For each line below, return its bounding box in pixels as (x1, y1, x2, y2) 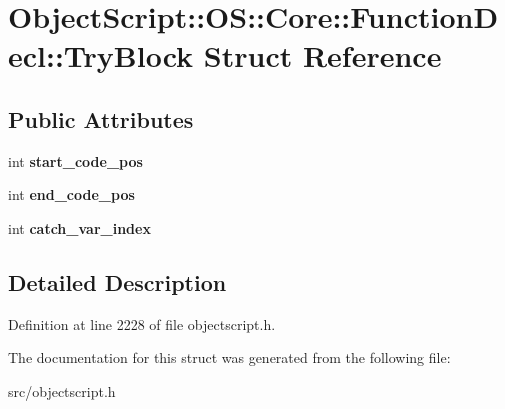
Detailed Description (8, 266, 227, 297)
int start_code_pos (8, 150, 143, 171)
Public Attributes (8, 103, 194, 134)
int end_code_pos (8, 184, 135, 205)
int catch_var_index (8, 217, 151, 238)
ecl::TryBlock (8, 35, 194, 76)
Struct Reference (203, 35, 442, 76)
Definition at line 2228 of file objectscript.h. (8, 313, 276, 334)
